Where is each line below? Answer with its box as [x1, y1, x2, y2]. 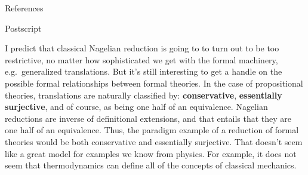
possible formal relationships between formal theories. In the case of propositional [5, 76, 303, 89]
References [5, 2, 44, 14]
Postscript [5, 22, 42, 34]
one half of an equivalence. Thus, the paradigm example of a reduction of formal [5, 124, 299, 136]
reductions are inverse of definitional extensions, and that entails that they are [5, 112, 292, 124]
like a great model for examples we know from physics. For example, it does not [5, 147, 297, 159]
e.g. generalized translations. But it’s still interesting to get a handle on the [5, 65, 282, 78]
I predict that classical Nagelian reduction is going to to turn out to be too [5, 42, 279, 54]
